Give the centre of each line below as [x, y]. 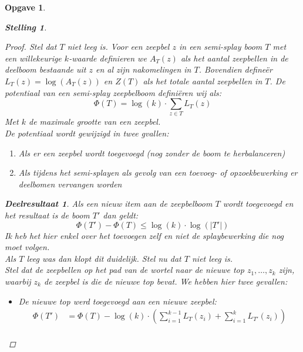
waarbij [18, 281]
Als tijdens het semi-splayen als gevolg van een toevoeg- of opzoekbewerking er [158, 172]
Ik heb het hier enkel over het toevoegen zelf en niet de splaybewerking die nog [144, 235]
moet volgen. [27, 247]
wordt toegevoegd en [258, 204]
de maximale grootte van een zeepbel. [95, 122]
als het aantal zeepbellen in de [234, 58]
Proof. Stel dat [31, 47]
